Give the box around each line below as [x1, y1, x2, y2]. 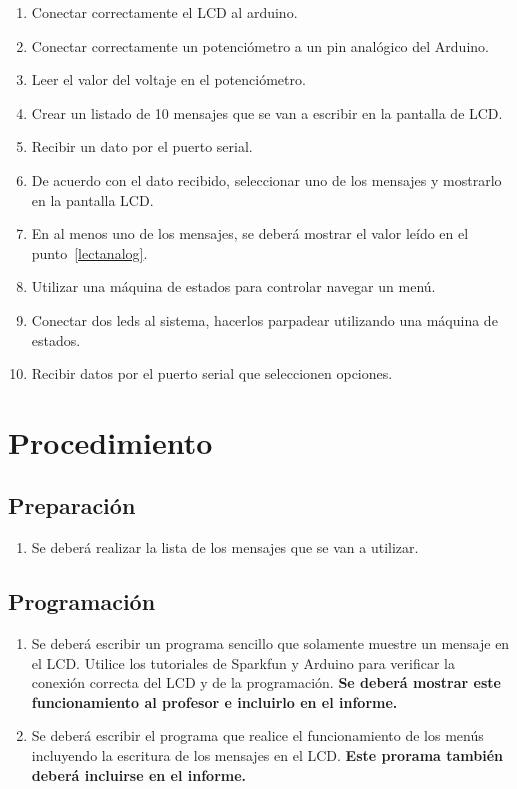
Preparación [8, 490, 136, 521]
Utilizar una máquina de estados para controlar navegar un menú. [31, 276, 436, 297]
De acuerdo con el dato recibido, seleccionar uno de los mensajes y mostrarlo [31, 169, 502, 190]
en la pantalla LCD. [31, 189, 154, 210]
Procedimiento [8, 421, 213, 462]
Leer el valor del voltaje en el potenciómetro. [31, 69, 306, 90]
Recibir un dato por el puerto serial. [31, 136, 253, 157]
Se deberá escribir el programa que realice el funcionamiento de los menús [31, 725, 484, 746]
